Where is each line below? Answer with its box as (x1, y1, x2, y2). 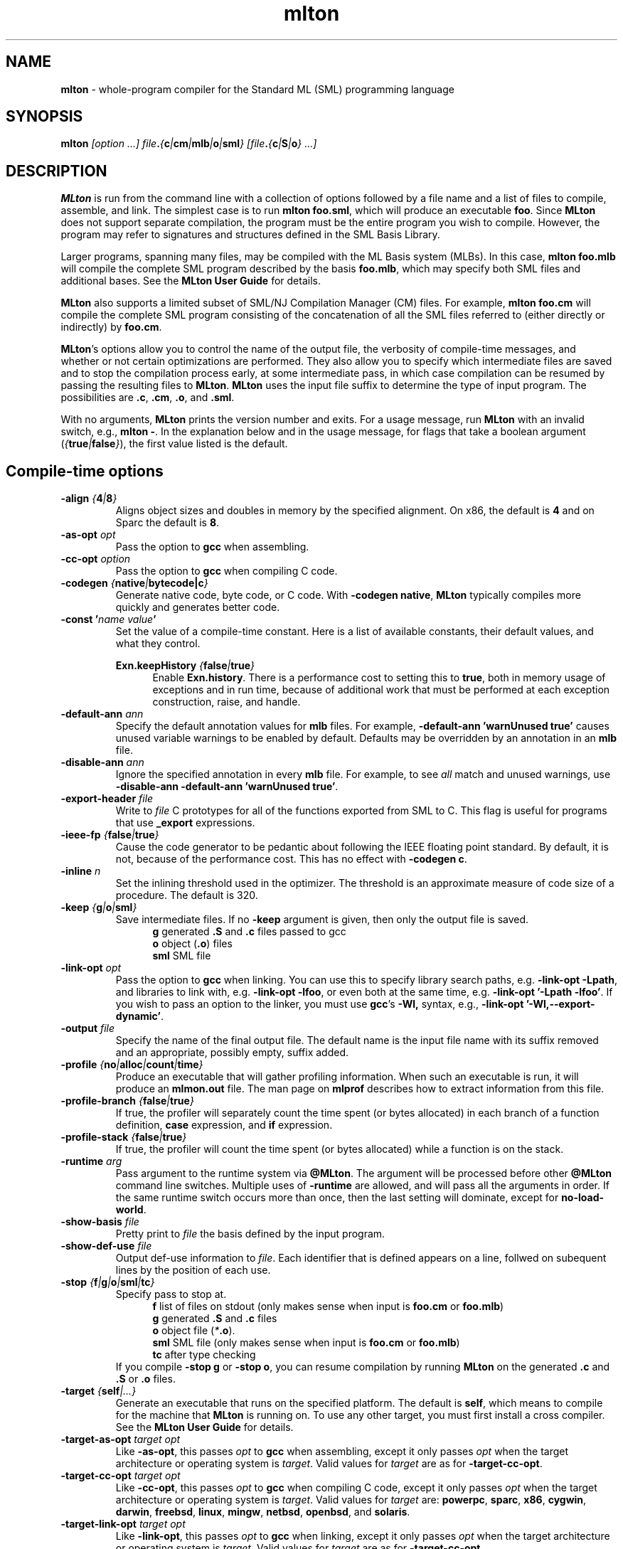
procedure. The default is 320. (115, 889, 258, 902)
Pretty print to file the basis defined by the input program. (115, 1228, 385, 1240)
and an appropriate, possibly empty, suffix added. (115, 1046, 349, 1059)
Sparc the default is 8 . (115, 516, 220, 529)
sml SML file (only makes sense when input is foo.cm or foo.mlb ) (152, 1336, 460, 1349)
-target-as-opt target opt (60, 1433, 181, 1446)
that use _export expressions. (115, 816, 255, 829)
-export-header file (60, 792, 154, 805)
